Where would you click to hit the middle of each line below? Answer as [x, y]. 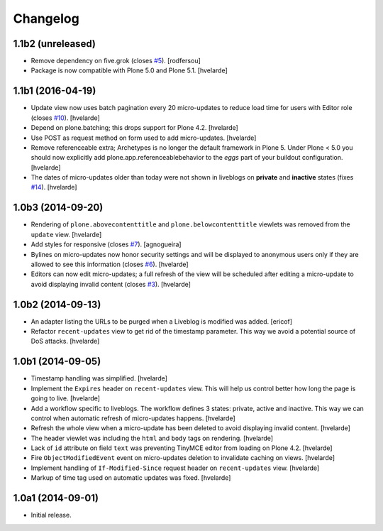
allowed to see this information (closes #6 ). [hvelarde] [110, 264]
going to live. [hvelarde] [66, 398]
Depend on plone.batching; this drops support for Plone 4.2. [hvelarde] [135, 128]
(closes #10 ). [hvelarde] [66, 118]
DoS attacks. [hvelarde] [65, 341]
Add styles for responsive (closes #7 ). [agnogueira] [106, 244]
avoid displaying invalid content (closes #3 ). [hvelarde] [111, 284]
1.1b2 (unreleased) [54, 44]
